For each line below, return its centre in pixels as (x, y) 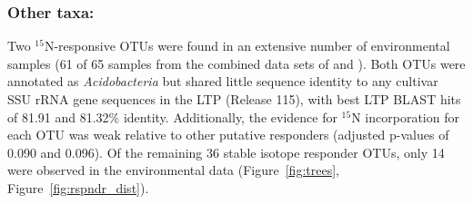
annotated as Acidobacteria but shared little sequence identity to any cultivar (223, 81)
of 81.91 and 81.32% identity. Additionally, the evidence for (172, 117)
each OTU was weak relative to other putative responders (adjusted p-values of (228, 135)
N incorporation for (405, 117)
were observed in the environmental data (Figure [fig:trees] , (173, 170)
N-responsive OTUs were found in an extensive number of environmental (247, 46)
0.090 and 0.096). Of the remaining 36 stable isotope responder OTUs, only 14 (226, 152)
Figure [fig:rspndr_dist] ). (78, 187)
